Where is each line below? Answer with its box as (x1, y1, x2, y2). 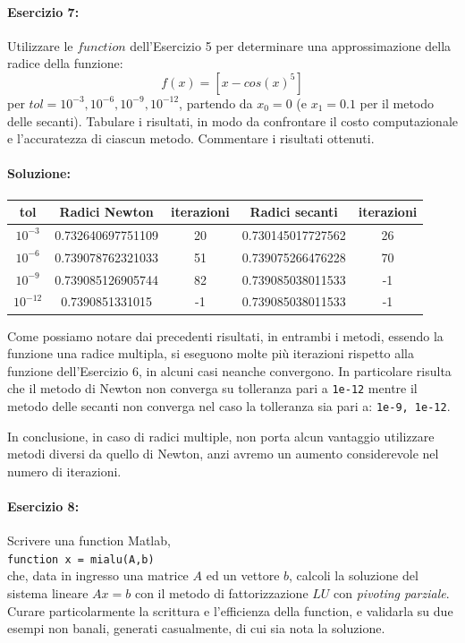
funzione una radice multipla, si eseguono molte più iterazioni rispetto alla (7, 344, 414, 363)
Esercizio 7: (7, 2, 80, 21)
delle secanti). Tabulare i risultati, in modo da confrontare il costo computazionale (7, 111, 459, 130)
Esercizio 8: (7, 497, 80, 515)
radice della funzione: (7, 54, 123, 73)
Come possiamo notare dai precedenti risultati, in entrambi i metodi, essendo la (7, 326, 444, 345)
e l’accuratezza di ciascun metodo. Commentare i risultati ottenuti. (7, 129, 375, 148)
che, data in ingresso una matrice (7, 566, 189, 585)
